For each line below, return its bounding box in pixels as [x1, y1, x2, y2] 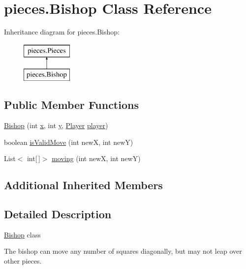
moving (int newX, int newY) [52, 153, 141, 164]
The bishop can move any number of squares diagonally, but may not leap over [4, 246, 242, 256]
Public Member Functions [4, 97, 139, 112]
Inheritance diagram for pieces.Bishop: [4, 27, 120, 37]
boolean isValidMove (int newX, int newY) [4, 136, 133, 147]
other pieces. [4, 256, 42, 266]
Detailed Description [4, 206, 112, 222]
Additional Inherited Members [4, 177, 163, 193]
